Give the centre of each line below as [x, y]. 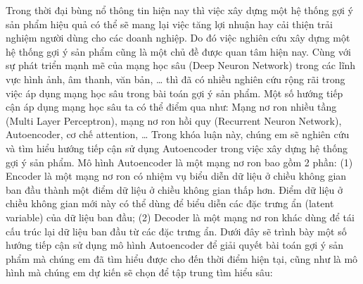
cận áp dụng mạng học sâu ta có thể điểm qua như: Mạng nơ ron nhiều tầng [171, 107]
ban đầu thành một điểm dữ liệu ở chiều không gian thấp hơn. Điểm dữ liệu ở [174, 189]
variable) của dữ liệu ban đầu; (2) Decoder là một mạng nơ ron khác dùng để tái [180, 217]
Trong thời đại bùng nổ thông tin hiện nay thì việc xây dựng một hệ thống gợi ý [179, 10]
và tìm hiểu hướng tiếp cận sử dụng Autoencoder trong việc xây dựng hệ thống [177, 148]
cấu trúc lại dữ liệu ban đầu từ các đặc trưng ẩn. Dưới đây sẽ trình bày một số [176, 231]
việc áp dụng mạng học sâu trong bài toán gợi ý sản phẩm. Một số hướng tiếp [174, 93]
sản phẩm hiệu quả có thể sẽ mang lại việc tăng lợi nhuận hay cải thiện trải [169, 24]
